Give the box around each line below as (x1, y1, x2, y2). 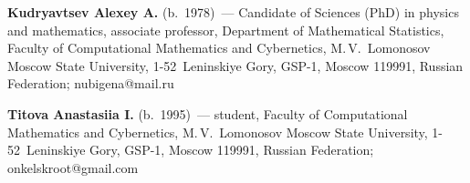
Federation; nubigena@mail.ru (7, 74, 174, 93)
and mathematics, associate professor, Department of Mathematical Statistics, (7, 20, 444, 39)
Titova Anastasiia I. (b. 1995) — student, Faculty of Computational (7, 104, 408, 123)
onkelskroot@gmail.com (7, 158, 139, 177)
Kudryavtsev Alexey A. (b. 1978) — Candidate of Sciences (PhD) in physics (7, 3, 459, 21)
